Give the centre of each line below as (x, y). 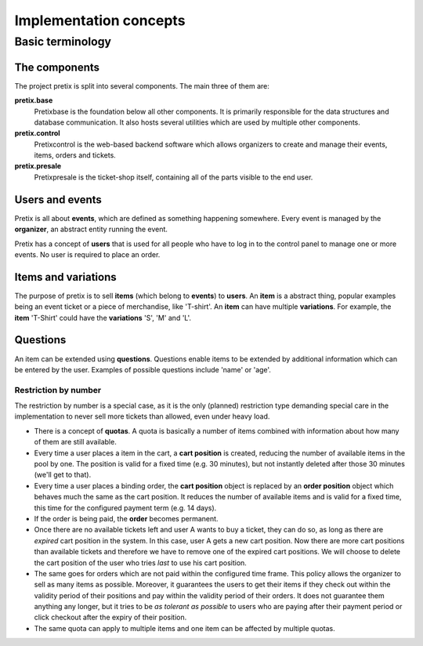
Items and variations (65, 277)
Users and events (58, 200)
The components (57, 67)
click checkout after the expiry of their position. (110, 617)
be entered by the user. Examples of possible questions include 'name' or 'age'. (143, 369)
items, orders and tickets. (75, 155)
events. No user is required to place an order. (87, 254)
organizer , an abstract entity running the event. (91, 229)
